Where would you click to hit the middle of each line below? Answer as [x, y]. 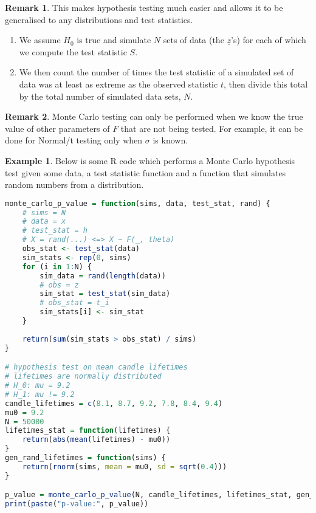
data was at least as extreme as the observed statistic [118, 84]
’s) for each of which [269, 40]
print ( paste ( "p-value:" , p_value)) [77, 504]
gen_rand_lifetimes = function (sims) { [85, 458]
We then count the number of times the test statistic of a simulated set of [156, 72]
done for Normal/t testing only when [74, 140]
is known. [170, 140]
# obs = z [59, 285]
